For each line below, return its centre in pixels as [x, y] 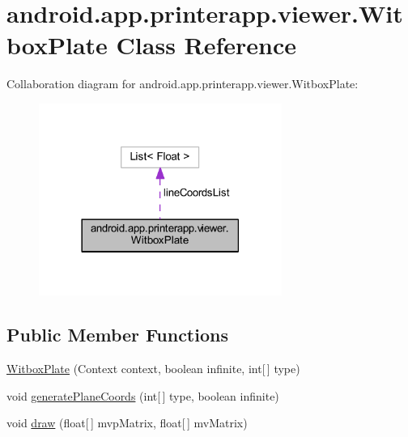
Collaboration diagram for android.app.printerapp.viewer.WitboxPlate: [183, 84]
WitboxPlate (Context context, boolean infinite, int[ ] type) [153, 369]
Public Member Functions [117, 335]
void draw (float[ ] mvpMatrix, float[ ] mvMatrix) [127, 423]
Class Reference [206, 45]
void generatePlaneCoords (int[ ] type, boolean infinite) [143, 395]
